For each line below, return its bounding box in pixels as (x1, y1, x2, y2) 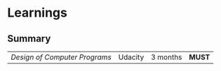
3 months (150, 52, 182, 62)
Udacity (118, 52, 145, 62)
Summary (7, 33, 51, 45)
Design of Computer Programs (11, 52, 112, 62)
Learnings (7, 5, 68, 21)
